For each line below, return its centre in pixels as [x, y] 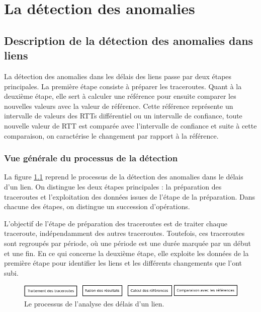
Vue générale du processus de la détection [91, 158]
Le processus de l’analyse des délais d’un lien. [94, 303]
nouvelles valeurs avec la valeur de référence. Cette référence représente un [119, 106]
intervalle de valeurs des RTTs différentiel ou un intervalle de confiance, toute [123, 116]
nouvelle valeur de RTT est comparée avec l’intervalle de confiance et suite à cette [130, 125]
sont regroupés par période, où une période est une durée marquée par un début [127, 243]
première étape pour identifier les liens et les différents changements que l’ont [123, 263]
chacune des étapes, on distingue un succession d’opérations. [97, 206]
